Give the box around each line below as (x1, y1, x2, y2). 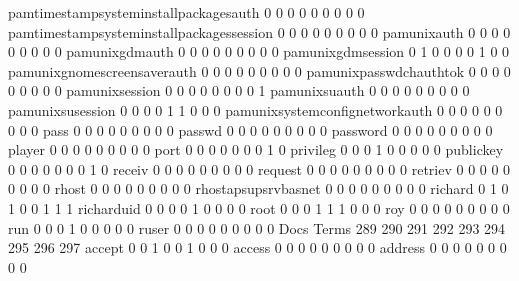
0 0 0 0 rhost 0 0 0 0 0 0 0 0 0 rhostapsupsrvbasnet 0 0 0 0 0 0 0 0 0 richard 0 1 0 (8, 178, 509, 199)
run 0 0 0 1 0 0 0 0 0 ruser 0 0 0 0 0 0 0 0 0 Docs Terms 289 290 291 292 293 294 (8, 217, 506, 238)
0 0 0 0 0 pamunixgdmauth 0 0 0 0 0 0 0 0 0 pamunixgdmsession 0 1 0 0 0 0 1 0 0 (8, 41, 510, 62)
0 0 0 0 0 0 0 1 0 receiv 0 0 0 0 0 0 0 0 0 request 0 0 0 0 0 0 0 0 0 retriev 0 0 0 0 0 (8, 158, 511, 179)
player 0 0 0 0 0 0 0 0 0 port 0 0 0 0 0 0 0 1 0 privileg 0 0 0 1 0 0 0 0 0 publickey (8, 139, 504, 160)
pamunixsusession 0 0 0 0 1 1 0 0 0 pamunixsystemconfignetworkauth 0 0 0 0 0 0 (8, 99, 503, 120)
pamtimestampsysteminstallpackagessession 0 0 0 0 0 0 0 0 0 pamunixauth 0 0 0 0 (8, 21, 511, 42)
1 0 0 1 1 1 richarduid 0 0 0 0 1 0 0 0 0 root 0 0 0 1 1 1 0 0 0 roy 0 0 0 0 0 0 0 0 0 (8, 197, 510, 218)
